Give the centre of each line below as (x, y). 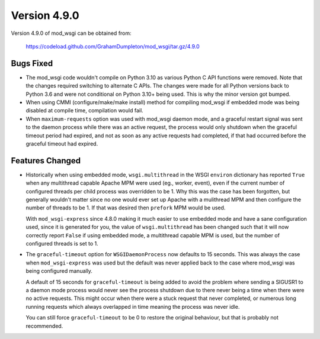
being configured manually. (59, 271)
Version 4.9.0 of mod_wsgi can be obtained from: (71, 33)
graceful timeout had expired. (62, 143)
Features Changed (46, 161)
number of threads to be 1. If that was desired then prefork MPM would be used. (126, 208)
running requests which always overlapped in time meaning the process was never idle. (133, 306)
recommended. (44, 326)
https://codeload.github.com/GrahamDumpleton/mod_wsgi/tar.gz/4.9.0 (113, 46)
